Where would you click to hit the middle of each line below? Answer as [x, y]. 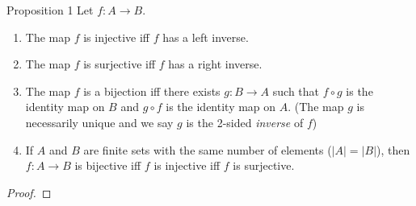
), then [393, 149]
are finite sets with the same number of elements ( [208, 149]
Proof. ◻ [29, 192]
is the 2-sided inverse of [245, 122]
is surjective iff [120, 64]
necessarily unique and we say [99, 122]
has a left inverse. [206, 37]
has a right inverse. [215, 64]
